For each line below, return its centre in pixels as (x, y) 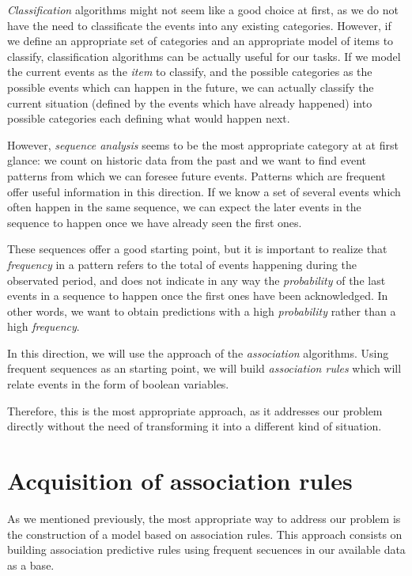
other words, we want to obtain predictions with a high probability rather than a (202, 311)
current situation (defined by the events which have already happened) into (190, 102)
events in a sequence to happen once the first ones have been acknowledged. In (198, 296)
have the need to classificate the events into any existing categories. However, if (199, 25)
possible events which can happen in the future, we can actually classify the (191, 87)
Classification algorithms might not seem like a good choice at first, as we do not (203, 9)
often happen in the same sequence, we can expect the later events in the (184, 207)
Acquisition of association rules (180, 481)
